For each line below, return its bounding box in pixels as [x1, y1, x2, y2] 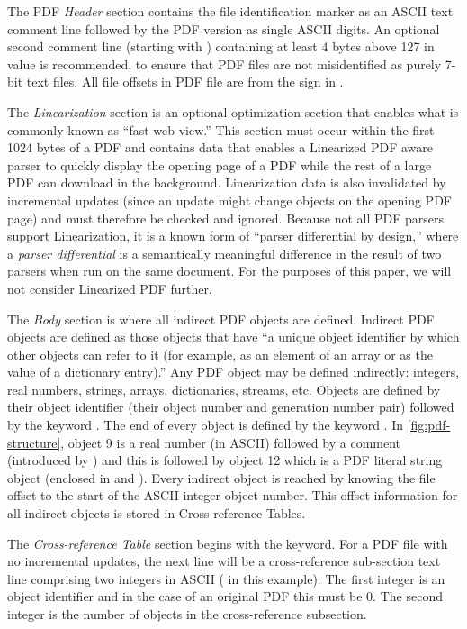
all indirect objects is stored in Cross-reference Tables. [7, 504, 306, 523]
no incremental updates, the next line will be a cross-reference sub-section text [7, 552, 441, 570]
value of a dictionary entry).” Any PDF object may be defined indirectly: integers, [7, 362, 460, 381]
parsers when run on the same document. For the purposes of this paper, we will [7, 261, 452, 280]
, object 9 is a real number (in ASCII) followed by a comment [60, 433, 401, 451]
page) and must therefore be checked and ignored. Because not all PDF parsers [7, 208, 445, 227]
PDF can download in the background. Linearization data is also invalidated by [7, 173, 446, 192]
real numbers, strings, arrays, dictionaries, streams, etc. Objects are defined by [7, 379, 441, 398]
